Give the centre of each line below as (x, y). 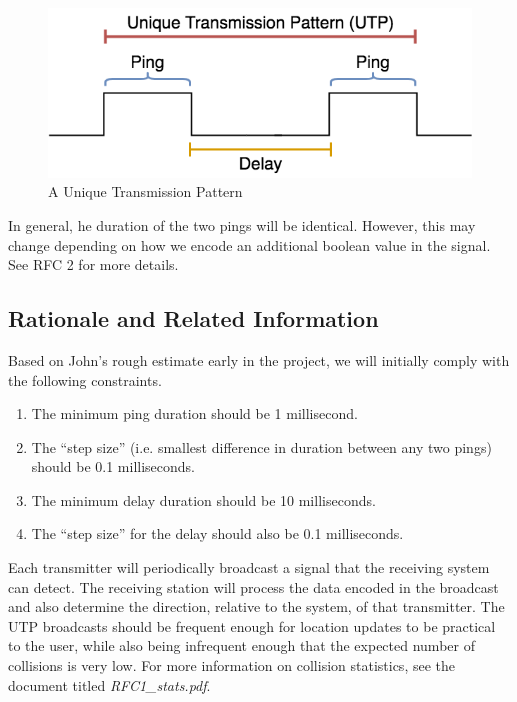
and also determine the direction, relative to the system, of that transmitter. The (256, 606)
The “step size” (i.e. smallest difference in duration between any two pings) (261, 446)
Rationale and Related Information (193, 318)
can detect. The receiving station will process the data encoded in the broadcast (253, 586)
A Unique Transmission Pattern (145, 191)
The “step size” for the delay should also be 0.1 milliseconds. (217, 533)
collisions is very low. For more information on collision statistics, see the (231, 665)
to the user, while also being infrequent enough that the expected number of (241, 645)
